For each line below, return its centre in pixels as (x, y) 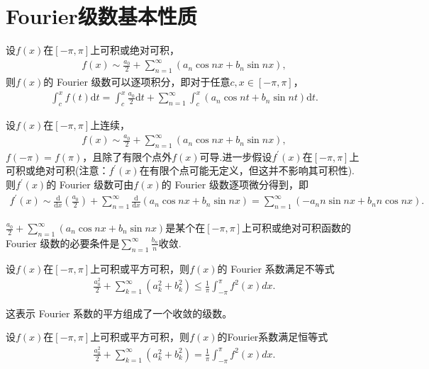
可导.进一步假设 (236, 156)
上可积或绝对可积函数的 (296, 227)
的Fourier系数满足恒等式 (273, 337)
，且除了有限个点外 (127, 156)
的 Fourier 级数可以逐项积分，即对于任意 (137, 82)
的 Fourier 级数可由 (90, 184)
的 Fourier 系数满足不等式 (276, 268)
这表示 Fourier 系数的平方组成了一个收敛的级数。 (119, 313)
